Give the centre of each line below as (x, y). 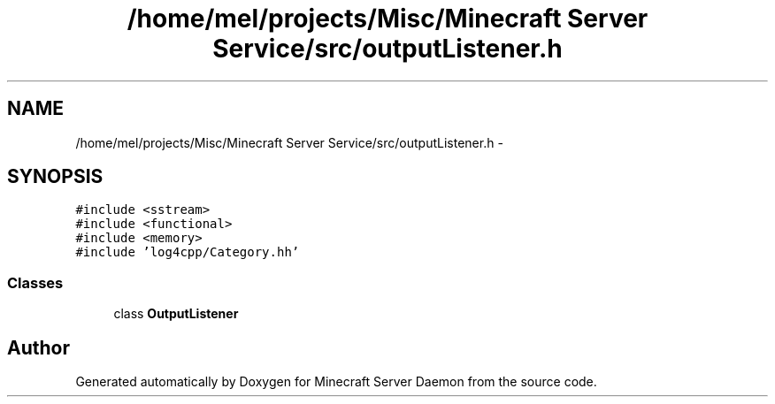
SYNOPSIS (55, 177)
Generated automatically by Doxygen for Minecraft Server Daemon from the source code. (336, 382)
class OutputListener (176, 314)
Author (38, 347)
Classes (35, 282)
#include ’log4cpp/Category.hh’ (188, 252)
